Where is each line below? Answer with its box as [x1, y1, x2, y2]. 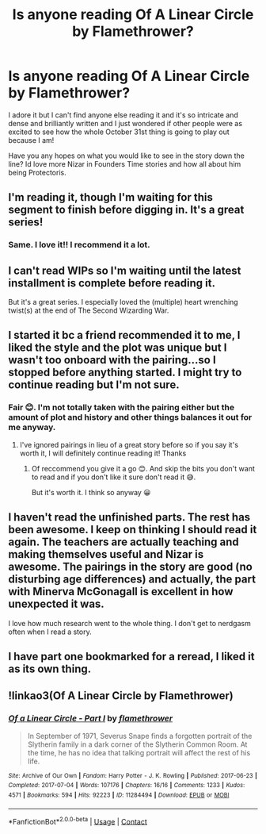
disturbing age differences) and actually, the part [8, 573, 256, 586]
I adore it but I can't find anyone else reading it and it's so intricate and [8, 110, 239, 120]
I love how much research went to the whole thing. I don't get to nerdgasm [8, 618, 251, 628]
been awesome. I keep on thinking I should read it [8, 523, 257, 536]
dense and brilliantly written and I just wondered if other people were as [8, 118, 243, 128]
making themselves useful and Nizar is [8, 548, 204, 561]
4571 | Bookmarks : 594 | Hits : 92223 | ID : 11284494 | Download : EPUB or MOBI [8, 791, 230, 799]
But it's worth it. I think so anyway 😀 [31, 487, 151, 497]
